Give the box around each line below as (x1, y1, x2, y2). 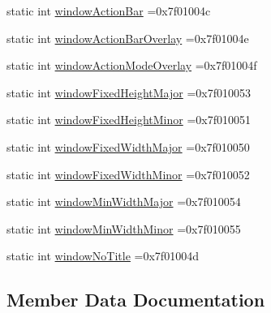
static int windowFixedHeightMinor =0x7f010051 (6, 111, 251, 128)
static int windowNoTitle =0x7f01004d (6, 247, 199, 264)
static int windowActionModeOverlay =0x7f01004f (6, 57, 257, 74)
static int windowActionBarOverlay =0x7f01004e (6, 29, 249, 46)
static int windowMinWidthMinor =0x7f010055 (6, 220, 241, 237)
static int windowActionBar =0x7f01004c (6, 2, 211, 19)
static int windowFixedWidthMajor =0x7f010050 (6, 138, 250, 155)
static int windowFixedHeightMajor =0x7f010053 (6, 84, 251, 101)
